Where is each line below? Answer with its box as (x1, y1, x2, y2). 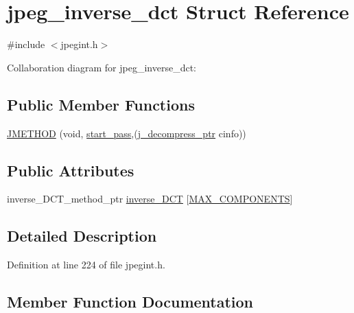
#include (7, 37, 45, 51)
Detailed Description (7, 225, 157, 246)
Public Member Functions (7, 93, 195, 115)
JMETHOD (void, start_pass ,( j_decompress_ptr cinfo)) (7, 126, 246, 140)
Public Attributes (7, 159, 134, 181)
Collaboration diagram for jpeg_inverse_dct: (7, 60, 196, 74)
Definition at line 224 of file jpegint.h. (7, 257, 165, 272)
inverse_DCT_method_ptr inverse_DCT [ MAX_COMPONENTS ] (7, 192, 293, 206)
